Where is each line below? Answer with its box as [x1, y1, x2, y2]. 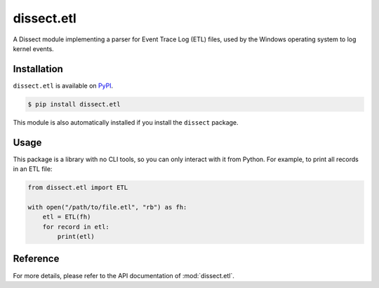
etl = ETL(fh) [42, 213, 91, 221]
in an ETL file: [13, 165, 53, 173]
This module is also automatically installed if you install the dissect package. [13, 118, 239, 126]
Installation [13, 63, 63, 75]
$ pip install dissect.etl [27, 100, 121, 108]
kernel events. [13, 44, 54, 53]
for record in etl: [42, 223, 110, 231]
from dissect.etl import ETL [27, 184, 128, 192]
